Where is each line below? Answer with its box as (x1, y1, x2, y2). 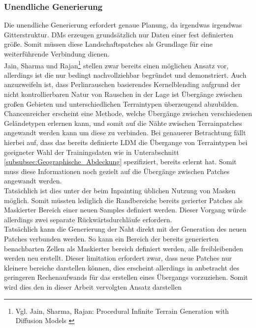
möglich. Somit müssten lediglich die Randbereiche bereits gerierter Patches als (4, 195, 243, 205)
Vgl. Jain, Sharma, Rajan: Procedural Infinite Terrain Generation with (15, 305, 229, 316)
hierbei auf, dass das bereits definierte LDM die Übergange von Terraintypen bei (4, 137, 248, 147)
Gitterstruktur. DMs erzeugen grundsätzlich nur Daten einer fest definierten (4, 29, 233, 39)
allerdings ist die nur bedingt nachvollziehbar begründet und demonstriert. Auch (4, 69, 247, 80)
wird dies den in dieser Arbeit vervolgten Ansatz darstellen (4, 281, 182, 292)
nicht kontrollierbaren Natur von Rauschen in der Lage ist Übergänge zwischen (4, 89, 242, 99)
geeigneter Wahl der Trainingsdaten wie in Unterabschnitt (4, 147, 179, 157)
